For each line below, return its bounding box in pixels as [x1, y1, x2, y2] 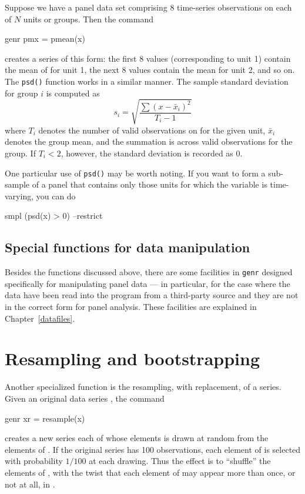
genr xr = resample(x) [5, 412, 85, 424]
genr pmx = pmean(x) [5, 32, 85, 45]
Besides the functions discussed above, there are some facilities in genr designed [5, 266, 293, 278]
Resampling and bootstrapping [5, 346, 260, 370]
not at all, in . [5, 478, 55, 490]
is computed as [46, 86, 100, 99]
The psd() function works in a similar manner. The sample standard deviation [5, 75, 289, 87]
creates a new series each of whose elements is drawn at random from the [5, 432, 269, 444]
